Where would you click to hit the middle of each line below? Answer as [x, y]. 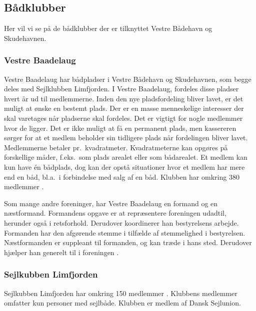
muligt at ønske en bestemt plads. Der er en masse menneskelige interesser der [124, 108]
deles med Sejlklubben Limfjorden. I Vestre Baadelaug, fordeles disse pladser [121, 89]
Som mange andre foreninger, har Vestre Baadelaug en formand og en [111, 203]
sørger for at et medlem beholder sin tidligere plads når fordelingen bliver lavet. [126, 138]
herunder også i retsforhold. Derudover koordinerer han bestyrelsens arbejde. [121, 222]
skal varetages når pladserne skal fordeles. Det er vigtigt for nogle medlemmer [123, 118]
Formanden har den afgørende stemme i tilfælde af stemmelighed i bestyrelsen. [125, 232]
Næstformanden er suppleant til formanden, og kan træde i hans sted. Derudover [128, 242]
